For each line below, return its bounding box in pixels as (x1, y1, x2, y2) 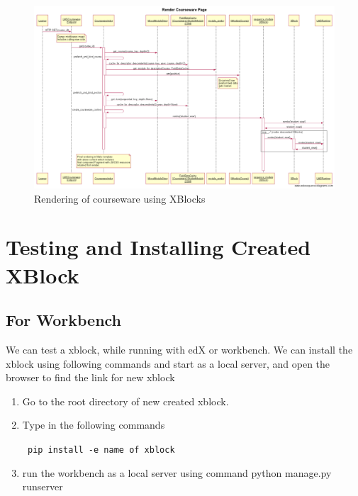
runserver (22, 479, 63, 494)
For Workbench (6, 309, 122, 331)
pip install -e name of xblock (27, 444, 175, 455)
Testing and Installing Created (6, 232, 311, 261)
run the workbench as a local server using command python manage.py (22, 465, 332, 480)
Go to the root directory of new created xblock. (22, 393, 229, 408)
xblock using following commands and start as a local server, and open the (6, 356, 330, 371)
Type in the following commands (22, 417, 165, 432)
